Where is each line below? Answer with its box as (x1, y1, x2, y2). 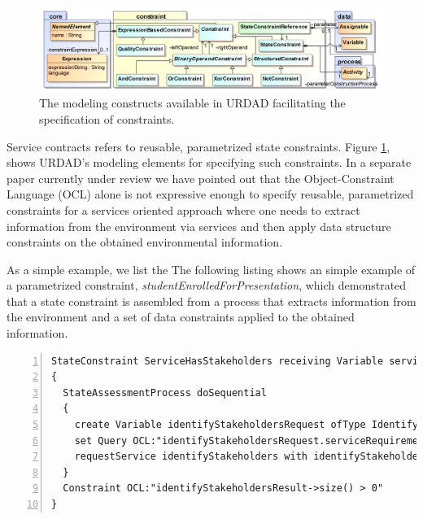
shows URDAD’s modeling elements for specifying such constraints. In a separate (7, 154, 412, 171)
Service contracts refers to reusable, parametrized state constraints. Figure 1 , (7, 137, 390, 155)
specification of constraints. (39, 110, 175, 127)
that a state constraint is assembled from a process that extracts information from (7, 292, 416, 309)
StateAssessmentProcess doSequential (63, 386, 267, 399)
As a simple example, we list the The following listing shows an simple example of (7, 260, 416, 277)
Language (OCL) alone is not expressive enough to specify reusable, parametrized (7, 185, 414, 203)
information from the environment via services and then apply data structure (7, 217, 391, 234)
